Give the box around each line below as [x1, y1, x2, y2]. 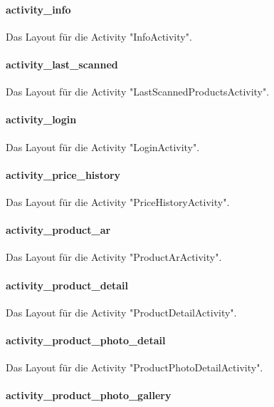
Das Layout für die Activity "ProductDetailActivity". [6, 304, 237, 319]
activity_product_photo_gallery [6, 388, 172, 403]
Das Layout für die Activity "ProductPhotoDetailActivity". [6, 360, 263, 375]
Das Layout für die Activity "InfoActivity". [6, 29, 192, 43]
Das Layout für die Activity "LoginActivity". [6, 139, 200, 154]
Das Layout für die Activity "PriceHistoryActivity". [6, 194, 230, 209]
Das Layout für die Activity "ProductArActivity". [6, 249, 222, 264]
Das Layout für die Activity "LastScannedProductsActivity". [6, 84, 270, 99]
